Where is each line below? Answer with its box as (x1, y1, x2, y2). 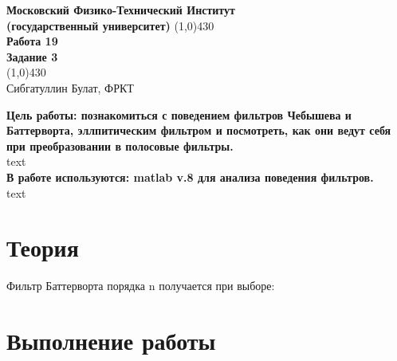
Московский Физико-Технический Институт (6, 2, 235, 18)
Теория (6, 231, 79, 264)
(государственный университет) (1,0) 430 (6, 17, 214, 33)
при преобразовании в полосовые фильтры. (6, 137, 234, 154)
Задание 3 (6, 48, 58, 65)
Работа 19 (6, 33, 58, 49)
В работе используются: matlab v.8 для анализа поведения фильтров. (6, 168, 374, 185)
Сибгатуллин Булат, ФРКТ (6, 79, 134, 96)
